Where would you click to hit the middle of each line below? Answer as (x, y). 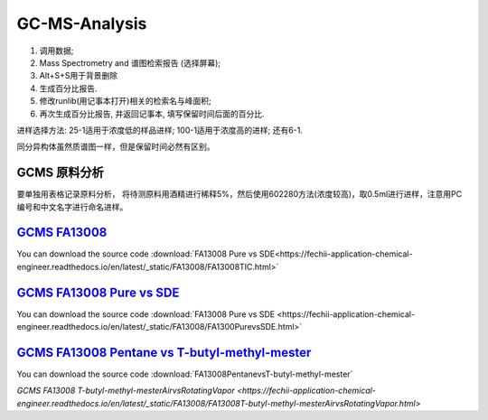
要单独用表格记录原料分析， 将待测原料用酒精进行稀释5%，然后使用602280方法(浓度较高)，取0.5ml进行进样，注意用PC (239, 194)
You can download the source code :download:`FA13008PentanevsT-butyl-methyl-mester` (185, 374)
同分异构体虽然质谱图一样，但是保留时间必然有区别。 (116, 147)
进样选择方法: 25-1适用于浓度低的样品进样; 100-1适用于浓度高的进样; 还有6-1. (160, 130)
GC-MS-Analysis (82, 23)
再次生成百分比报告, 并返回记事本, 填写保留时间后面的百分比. (152, 114)
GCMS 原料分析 (60, 173)
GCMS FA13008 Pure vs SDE (98, 292)
